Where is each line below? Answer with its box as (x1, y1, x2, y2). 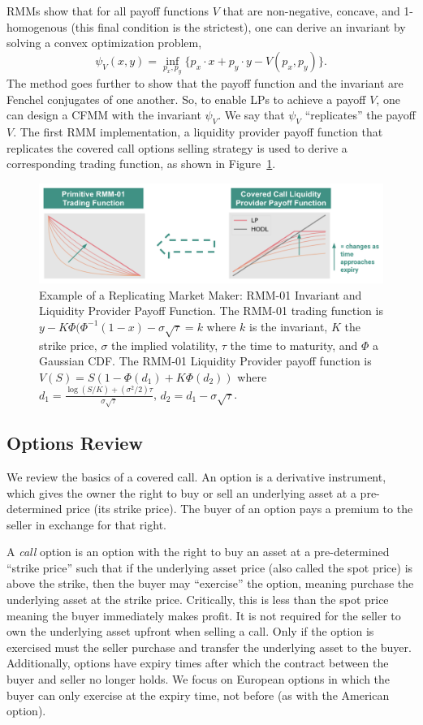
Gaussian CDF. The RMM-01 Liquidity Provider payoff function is (39, 352, 372, 369)
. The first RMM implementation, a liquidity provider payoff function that (13, 123, 383, 140)
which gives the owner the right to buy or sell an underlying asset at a (6, 484, 356, 501)
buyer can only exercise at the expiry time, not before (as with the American (6, 686, 390, 703)
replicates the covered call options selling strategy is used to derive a (6, 139, 347, 156)
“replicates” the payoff (304, 106, 416, 123)
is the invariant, (249, 317, 328, 334)
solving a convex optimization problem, (6, 34, 202, 51)
